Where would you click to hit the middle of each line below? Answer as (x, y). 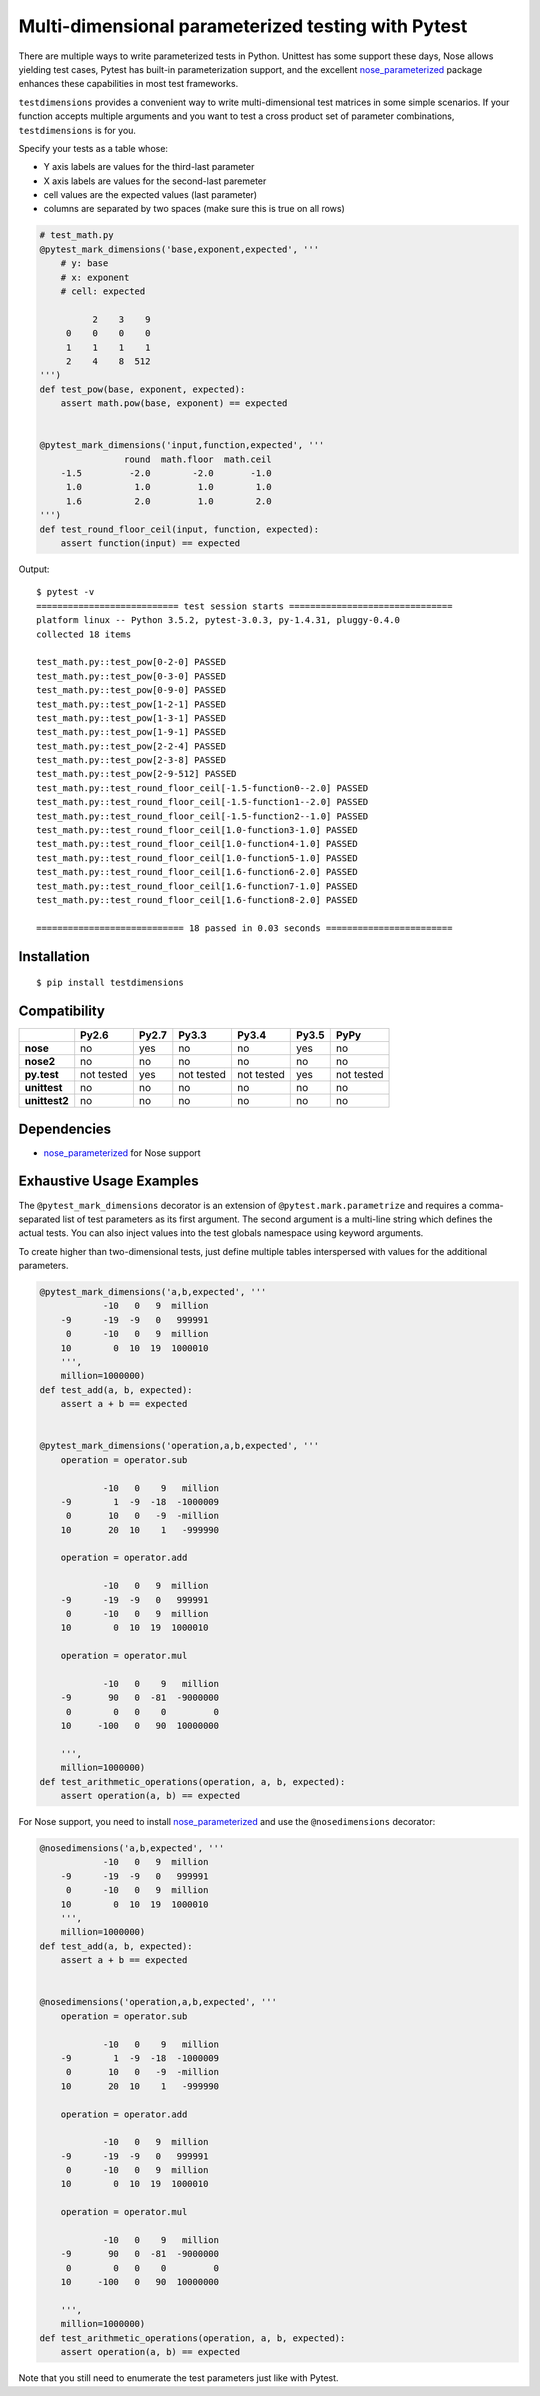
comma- (486, 1205)
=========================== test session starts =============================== (244, 606)
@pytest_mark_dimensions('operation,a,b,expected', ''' (179, 1446)
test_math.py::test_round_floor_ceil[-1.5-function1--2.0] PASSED (202, 802)
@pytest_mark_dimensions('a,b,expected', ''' (153, 1292)
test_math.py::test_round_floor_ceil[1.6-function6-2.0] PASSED (197, 872)
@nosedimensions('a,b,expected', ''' (132, 1848)
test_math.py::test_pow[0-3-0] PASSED (131, 676)
